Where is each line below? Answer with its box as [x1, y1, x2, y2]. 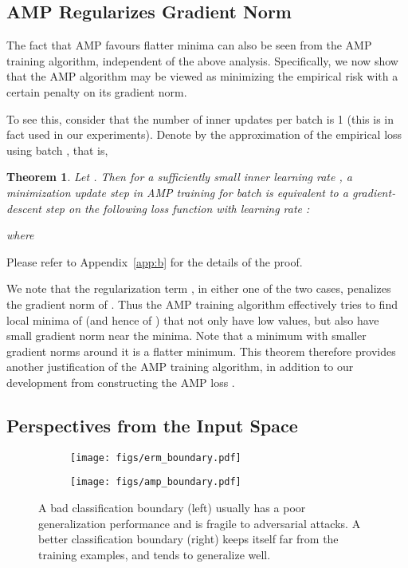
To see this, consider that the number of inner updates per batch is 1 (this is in [6, 110, 394, 127]
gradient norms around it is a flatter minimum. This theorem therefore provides [6, 342, 396, 359]
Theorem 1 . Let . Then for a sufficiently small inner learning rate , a [6, 168, 352, 185]
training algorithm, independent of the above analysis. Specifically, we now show [6, 52, 398, 69]
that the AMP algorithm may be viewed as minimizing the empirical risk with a [6, 68, 398, 85]
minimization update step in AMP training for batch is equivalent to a [6, 183, 348, 200]
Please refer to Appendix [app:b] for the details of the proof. [6, 253, 303, 270]
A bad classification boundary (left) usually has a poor [38, 499, 306, 515]
